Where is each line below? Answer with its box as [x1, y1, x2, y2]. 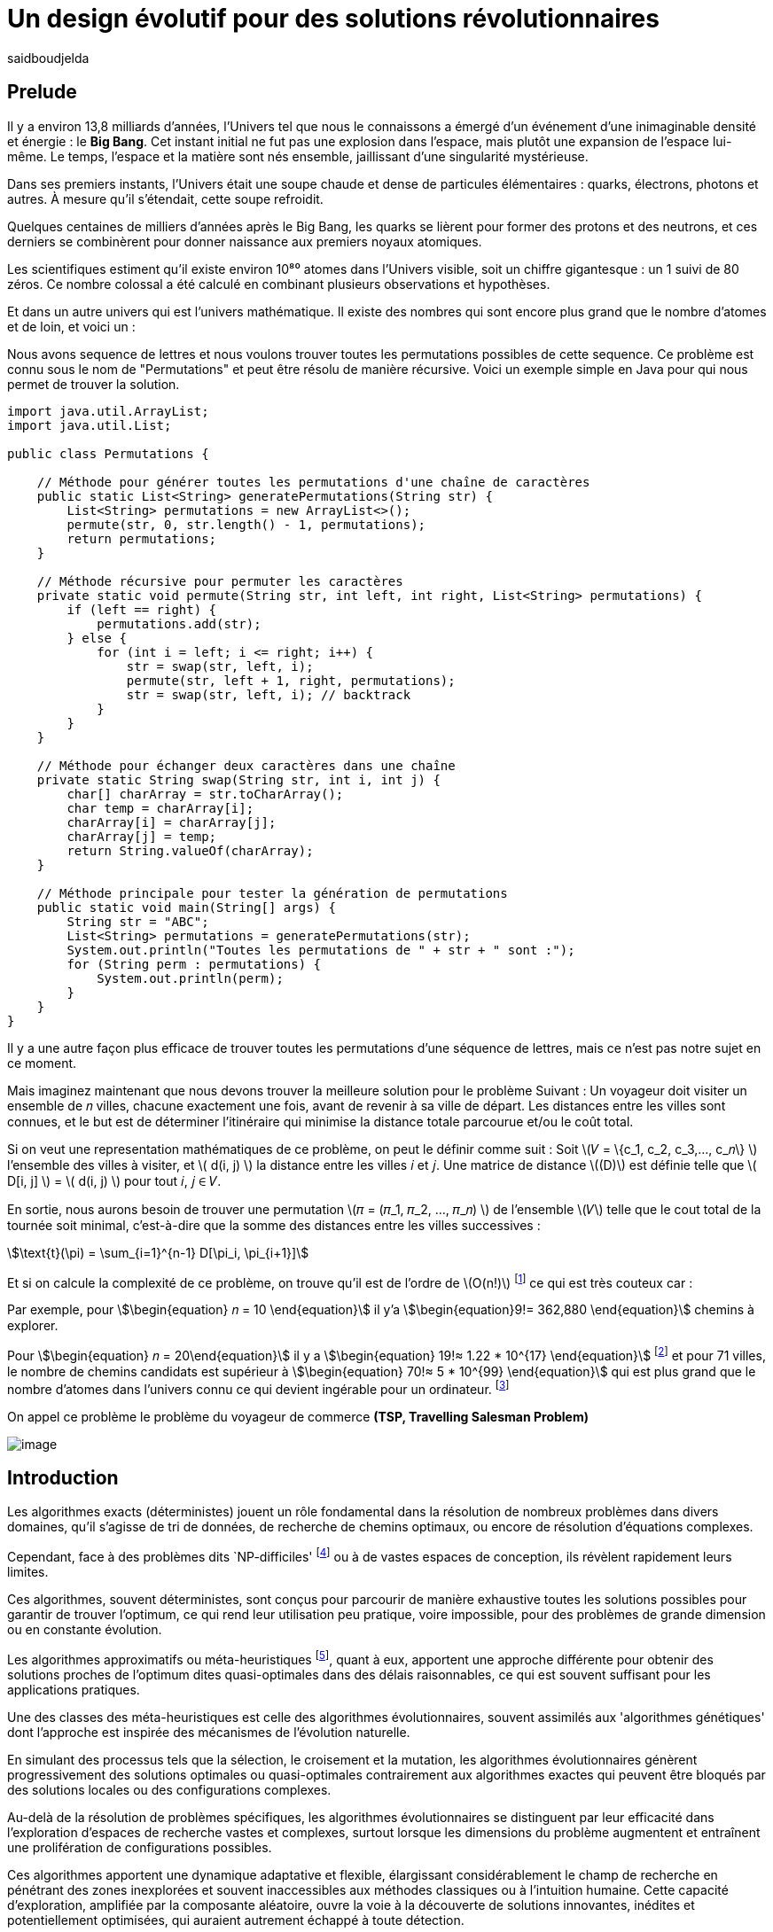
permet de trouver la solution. [7, 376, 180, 392]
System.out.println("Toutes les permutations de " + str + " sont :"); [66, 942, 575, 957]
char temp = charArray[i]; [66, 800, 254, 815]
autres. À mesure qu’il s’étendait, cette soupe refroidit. [7, 191, 324, 206]
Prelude [7, 81, 77, 104]
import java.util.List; [7, 417, 172, 432]
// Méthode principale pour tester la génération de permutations [36, 885, 508, 900]
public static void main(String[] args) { [36, 900, 336, 915]
